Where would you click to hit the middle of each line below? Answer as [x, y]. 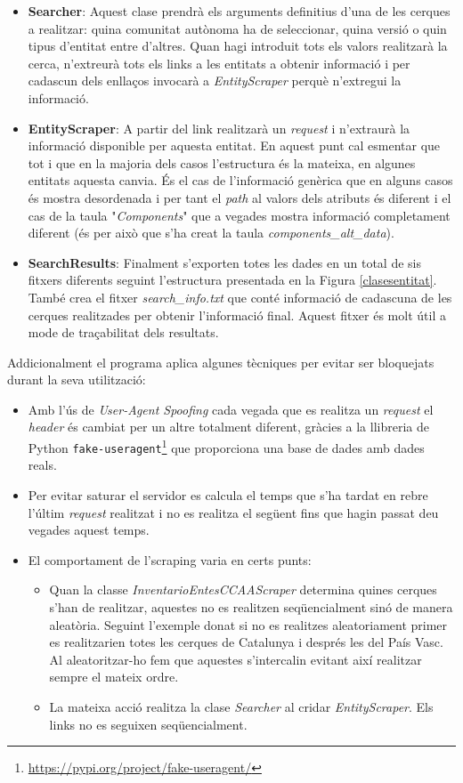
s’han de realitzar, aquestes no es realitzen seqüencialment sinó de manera [251, 606]
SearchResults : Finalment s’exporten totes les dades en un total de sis [224, 262]
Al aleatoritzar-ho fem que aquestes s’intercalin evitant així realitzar [236, 659]
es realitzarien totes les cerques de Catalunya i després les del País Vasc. [246, 642]
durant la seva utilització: [77, 379]
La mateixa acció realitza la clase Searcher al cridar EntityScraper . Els [241, 706]
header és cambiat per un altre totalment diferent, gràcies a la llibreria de [228, 427]
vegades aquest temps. [89, 530]
